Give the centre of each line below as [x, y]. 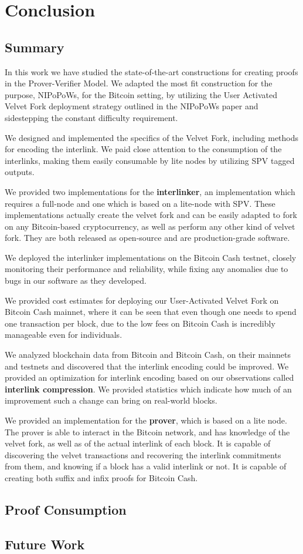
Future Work [45, 544]
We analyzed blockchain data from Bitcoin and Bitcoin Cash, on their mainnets [148, 355]
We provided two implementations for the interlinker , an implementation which [150, 191]
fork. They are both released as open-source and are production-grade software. [147, 238]
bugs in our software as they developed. [76, 281]
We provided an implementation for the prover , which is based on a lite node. [146, 420]
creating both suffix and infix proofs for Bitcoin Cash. [101, 477]
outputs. [20, 172]
